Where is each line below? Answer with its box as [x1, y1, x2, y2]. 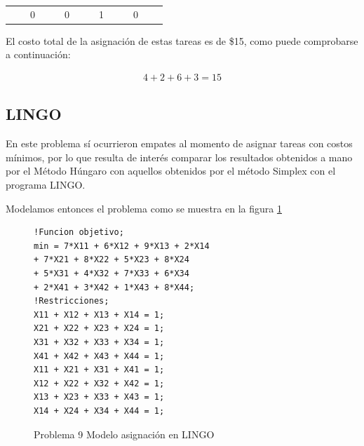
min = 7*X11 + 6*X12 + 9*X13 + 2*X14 [34, 241, 210, 251]
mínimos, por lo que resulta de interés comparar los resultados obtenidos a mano [6, 149, 353, 164]
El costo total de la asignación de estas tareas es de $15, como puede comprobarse [6, 33, 358, 48]
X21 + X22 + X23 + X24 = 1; [34, 323, 165, 334]
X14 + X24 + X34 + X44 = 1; [34, 405, 165, 416]
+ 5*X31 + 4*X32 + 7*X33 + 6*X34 [34, 269, 189, 279]
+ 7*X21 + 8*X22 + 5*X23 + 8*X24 [34, 255, 189, 265]
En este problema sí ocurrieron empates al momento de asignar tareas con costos [6, 136, 353, 151]
